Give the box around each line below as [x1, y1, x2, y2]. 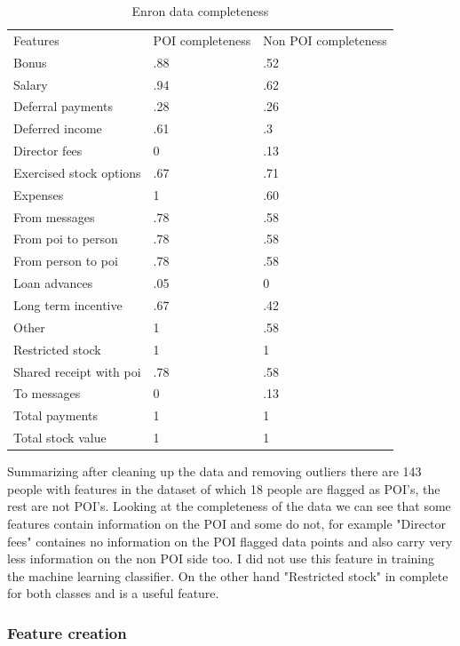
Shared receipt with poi [13, 362, 141, 380]
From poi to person [13, 229, 118, 248]
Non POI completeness [263, 30, 387, 49]
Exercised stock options [13, 163, 141, 181]
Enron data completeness [131, 2, 269, 20]
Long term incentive [13, 295, 123, 314]
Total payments [13, 406, 98, 425]
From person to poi [13, 251, 118, 270]
